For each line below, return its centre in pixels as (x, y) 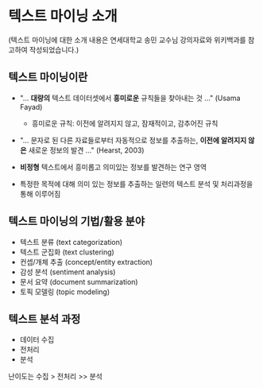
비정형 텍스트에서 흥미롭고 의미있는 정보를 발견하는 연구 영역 (113, 167)
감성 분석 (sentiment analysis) (68, 272)
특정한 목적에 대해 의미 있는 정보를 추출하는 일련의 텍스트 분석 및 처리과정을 (136, 184)
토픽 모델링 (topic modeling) (65, 292)
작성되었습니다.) (54, 49)
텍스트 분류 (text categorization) (71, 242)
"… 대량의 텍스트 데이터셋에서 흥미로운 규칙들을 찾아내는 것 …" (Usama (130, 98)
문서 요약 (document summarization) (79, 281)
